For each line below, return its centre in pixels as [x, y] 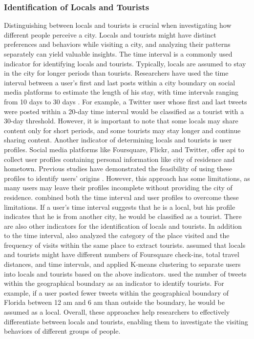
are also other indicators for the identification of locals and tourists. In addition [123, 226]
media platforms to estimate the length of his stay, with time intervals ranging [121, 92]
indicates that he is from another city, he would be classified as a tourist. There [123, 216]
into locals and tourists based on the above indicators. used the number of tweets [125, 273]
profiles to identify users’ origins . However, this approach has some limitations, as [127, 178]
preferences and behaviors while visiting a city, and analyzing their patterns [117, 44]
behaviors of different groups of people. [62, 331]
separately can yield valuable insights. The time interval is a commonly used [118, 54]
